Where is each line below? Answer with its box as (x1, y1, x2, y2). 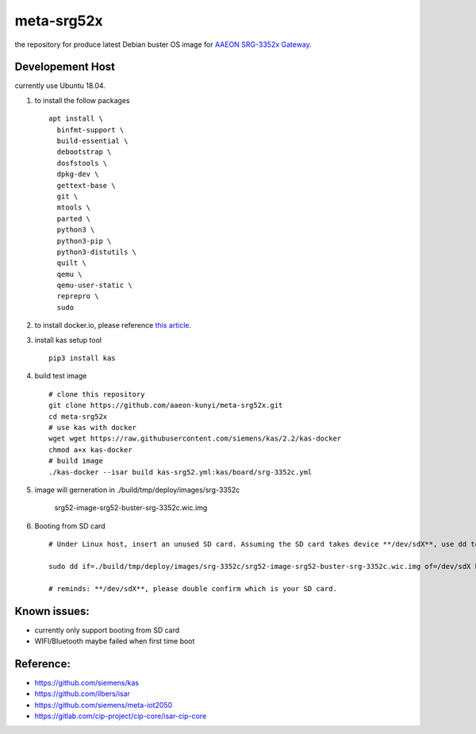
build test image (34, 371, 87, 381)
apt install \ (48, 114, 103, 123)
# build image (48, 456, 103, 466)
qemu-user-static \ (56, 281, 132, 290)
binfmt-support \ (56, 125, 125, 134)
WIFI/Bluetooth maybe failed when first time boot (34, 636, 195, 646)
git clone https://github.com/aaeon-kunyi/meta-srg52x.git (48, 401, 283, 410)
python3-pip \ (56, 236, 112, 245)
